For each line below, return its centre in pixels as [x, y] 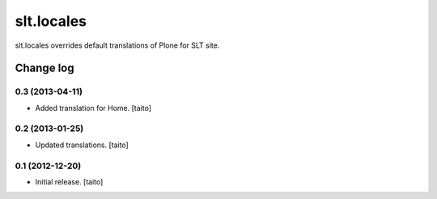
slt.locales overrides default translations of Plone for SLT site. [117, 45]
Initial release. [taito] [69, 181]
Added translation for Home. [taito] [93, 108]
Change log [45, 68]
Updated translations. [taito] [82, 145]
